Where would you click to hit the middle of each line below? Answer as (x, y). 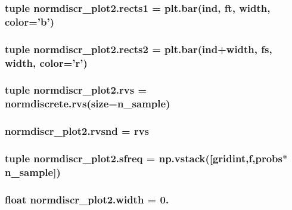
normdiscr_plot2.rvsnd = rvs (77, 131)
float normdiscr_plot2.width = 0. (87, 199)
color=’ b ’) (29, 21)
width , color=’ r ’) (46, 62)
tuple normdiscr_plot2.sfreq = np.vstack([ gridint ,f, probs (144, 158)
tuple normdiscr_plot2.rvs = (76, 90)
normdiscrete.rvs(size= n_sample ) (88, 104)
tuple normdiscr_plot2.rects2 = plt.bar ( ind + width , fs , (139, 49)
